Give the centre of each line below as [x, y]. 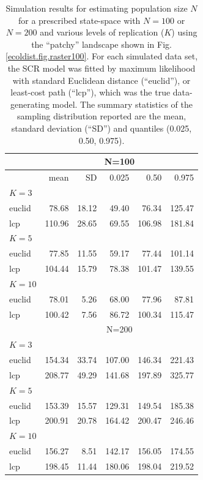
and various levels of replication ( [102, 32]
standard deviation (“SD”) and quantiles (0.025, [102, 128]
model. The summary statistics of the [122, 104]
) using [184, 32]
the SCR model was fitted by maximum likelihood [102, 68]
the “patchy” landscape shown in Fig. [102, 44]
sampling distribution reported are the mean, [102, 116]
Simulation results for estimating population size [97, 8]
